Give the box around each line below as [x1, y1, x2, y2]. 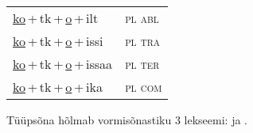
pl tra [125, 32, 161, 50]
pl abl [125, 9, 159, 27]
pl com [125, 78, 162, 96]
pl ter [125, 55, 160, 73]
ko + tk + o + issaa [13, 55, 113, 73]
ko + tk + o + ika [13, 78, 103, 96]
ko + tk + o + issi [13, 32, 103, 50]
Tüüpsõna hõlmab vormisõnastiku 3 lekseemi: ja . [6, 112, 248, 127]
